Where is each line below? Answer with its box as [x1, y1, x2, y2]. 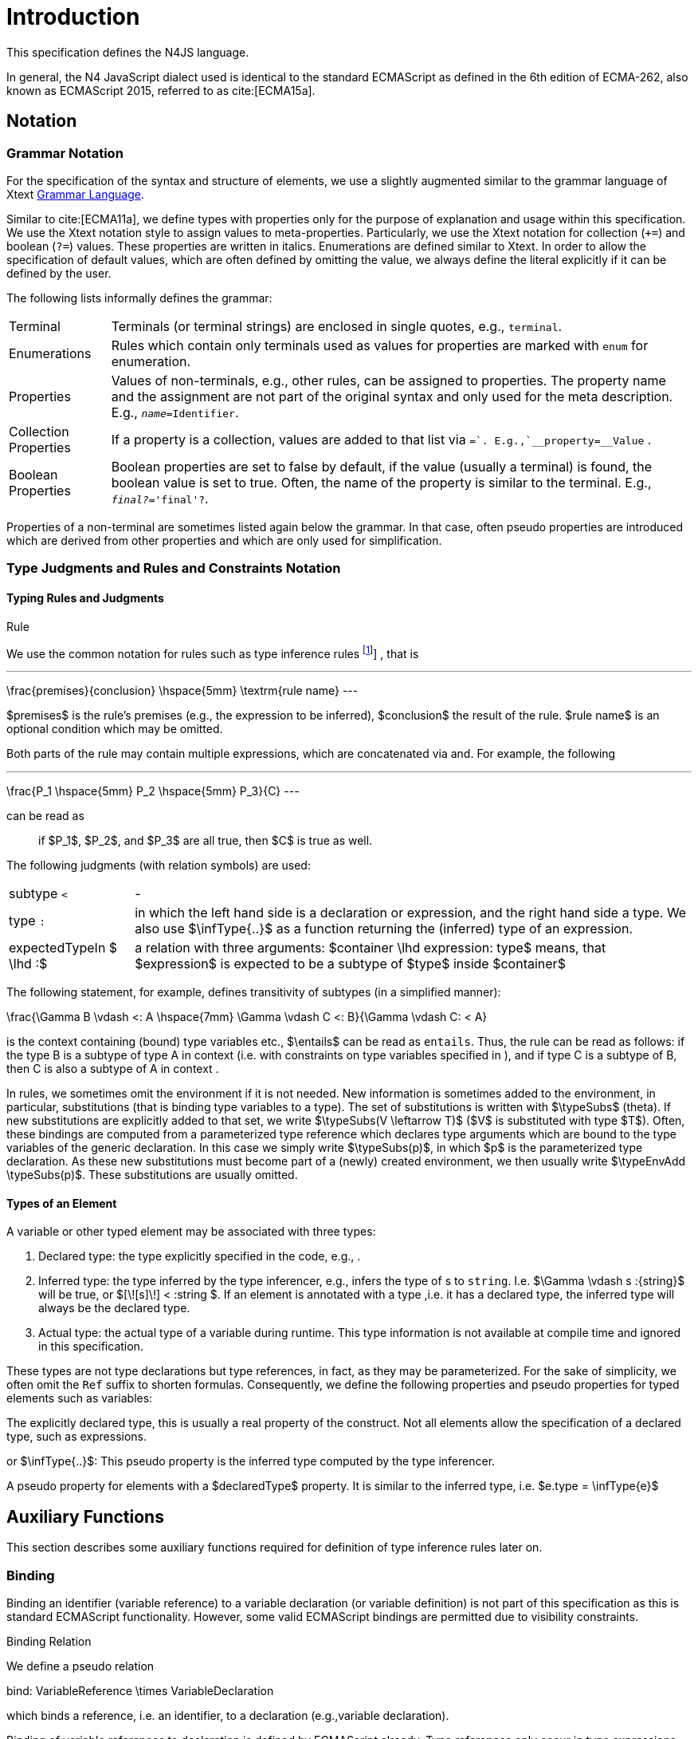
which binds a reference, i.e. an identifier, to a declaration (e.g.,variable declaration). [6, 1709, 449, 1723]
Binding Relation [6, 1635, 92, 1649]
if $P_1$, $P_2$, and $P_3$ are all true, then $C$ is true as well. [38, 834, 373, 848]
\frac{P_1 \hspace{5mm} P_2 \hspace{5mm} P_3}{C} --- [6, 784, 300, 799]
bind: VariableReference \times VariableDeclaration [6, 1684, 274, 1698]
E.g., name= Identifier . [111, 404, 239, 420]
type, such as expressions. [6, 1429, 147, 1444]
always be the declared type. [38, 1301, 190, 1315]
